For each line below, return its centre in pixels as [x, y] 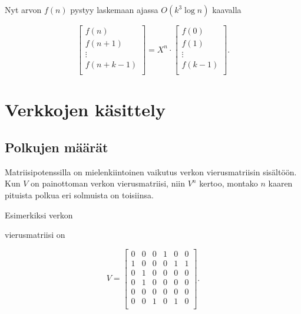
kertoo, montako [229, 183]
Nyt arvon [23, 9]
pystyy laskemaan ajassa [114, 9]
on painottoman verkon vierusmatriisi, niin [107, 183]
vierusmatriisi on [35, 235]
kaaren [280, 183]
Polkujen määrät [57, 147]
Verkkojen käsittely [85, 109]
